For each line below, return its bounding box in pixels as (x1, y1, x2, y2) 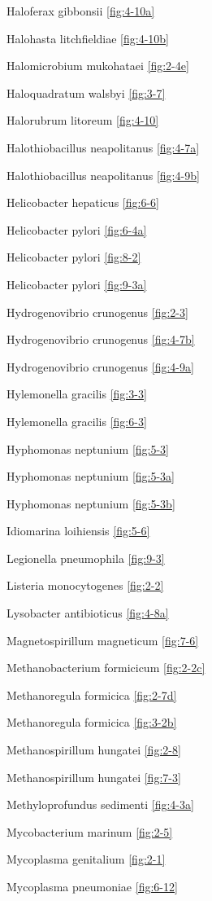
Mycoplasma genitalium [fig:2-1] (6, 850, 166, 868)
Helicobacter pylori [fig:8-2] (6, 248, 141, 266)
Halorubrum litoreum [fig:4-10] (6, 112, 159, 129)
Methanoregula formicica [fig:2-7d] (6, 686, 177, 703)
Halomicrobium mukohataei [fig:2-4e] (6, 57, 189, 74)
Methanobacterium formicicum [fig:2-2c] (6, 659, 206, 676)
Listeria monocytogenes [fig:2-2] (6, 577, 164, 594)
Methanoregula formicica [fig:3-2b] (6, 714, 177, 731)
